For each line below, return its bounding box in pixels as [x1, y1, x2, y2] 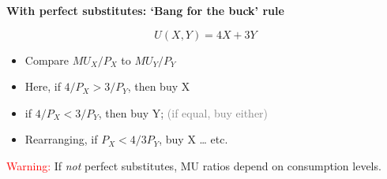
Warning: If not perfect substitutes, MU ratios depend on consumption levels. [6, 157, 381, 173]
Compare [24, 51, 70, 68]
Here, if [24, 78, 61, 95]
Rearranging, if [24, 131, 98, 147]
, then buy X [127, 78, 190, 95]
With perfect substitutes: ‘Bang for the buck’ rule [6, 2, 284, 18]
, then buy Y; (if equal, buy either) [98, 104, 269, 121]
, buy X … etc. [159, 131, 228, 147]
